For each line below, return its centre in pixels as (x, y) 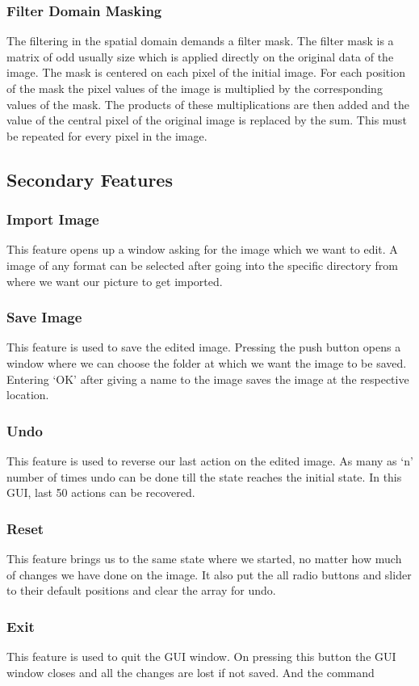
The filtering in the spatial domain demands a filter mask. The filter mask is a (200, 41)
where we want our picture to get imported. (115, 281)
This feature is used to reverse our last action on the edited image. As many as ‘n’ (210, 460)
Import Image (53, 219)
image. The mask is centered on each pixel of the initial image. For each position (206, 72)
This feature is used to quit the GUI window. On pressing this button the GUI (201, 656)
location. (28, 395)
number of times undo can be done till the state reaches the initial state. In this (204, 476)
